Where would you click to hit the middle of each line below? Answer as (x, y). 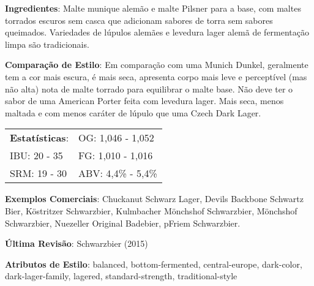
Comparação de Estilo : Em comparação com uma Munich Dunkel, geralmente (157, 65)
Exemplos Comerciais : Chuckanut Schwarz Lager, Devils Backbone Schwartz (154, 199)
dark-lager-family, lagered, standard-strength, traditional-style (121, 276)
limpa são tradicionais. (47, 44)
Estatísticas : (39, 138)
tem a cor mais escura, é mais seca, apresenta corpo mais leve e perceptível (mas (156, 76)
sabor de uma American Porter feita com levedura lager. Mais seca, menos (144, 101)
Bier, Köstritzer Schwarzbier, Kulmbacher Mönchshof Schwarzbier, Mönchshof (151, 210)
